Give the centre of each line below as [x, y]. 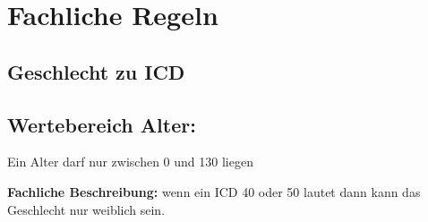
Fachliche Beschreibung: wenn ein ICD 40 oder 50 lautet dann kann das [214, 191]
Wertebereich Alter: [102, 124]
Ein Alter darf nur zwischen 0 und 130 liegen [130, 162]
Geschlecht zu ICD [96, 71]
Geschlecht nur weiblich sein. [86, 209]
